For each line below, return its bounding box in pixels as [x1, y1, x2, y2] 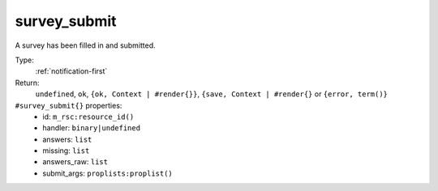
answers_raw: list [42, 157, 109, 167]
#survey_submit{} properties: [15, 100, 122, 110]
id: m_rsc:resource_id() [42, 112, 135, 121]
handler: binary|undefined [42, 123, 141, 133]
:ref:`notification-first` [35, 66, 108, 76]
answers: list [42, 134, 92, 144]
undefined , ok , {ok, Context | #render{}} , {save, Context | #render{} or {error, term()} [35, 89, 389, 99]
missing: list [42, 146, 90, 155]
